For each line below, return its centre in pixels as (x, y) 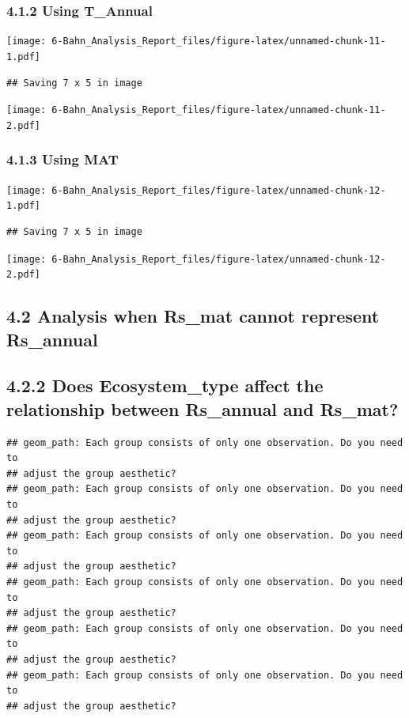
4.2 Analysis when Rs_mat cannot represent (193, 316)
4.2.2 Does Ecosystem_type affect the (165, 385)
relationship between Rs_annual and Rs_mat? (203, 408)
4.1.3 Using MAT (62, 159)
